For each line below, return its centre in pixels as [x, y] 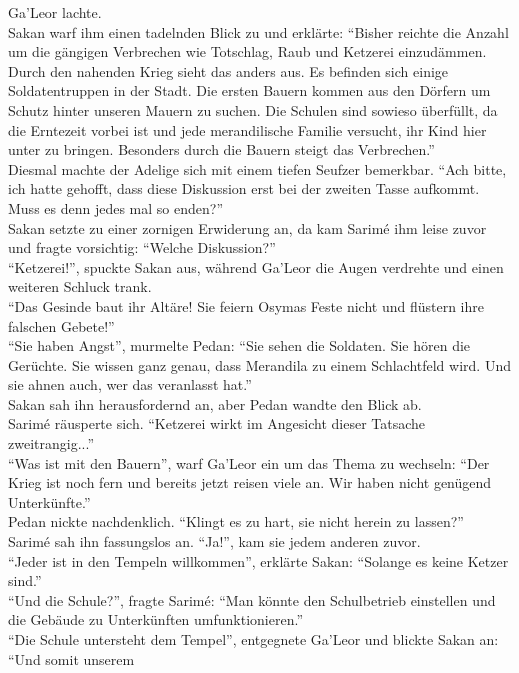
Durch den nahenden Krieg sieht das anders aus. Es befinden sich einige [228, 70]
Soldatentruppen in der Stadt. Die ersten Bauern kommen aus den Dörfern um [249, 90]
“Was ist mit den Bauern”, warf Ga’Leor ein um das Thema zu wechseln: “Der [249, 462]
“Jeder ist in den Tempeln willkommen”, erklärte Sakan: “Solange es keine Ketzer [258, 560]
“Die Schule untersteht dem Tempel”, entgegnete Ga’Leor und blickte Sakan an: [253, 639]
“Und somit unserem [71, 658]
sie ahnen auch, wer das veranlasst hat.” [130, 384]
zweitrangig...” [51, 443]
